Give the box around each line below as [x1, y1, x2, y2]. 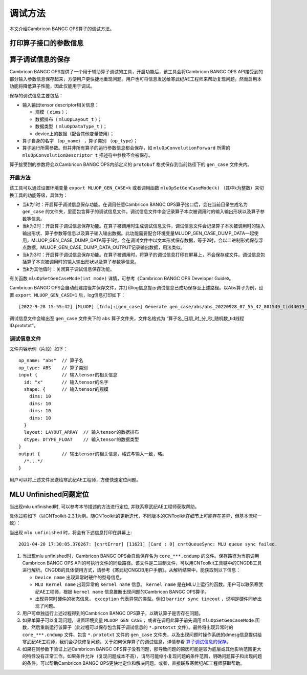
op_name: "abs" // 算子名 [18, 357, 84, 364]
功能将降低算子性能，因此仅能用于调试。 [9, 83, 95, 89]
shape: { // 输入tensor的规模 [24, 387, 108, 392]
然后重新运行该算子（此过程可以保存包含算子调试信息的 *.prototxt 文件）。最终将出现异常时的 [31, 624, 234, 630]
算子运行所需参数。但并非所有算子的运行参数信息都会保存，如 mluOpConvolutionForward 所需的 [22, 145, 230, 151]
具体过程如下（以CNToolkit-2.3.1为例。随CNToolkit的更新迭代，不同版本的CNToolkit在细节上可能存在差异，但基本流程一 [9, 513, 262, 519]
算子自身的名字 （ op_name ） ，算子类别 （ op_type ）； [22, 137, 138, 143]
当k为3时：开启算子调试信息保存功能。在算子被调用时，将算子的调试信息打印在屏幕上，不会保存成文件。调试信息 [22, 251, 261, 258]
